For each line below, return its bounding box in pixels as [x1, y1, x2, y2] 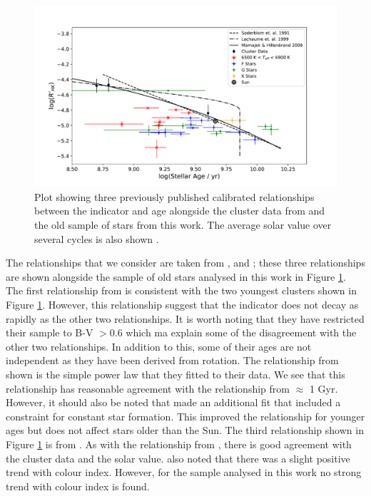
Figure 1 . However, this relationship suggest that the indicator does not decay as [6, 296, 359, 311]
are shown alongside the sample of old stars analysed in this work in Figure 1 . [6, 269, 346, 284]
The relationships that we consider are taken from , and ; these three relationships [6, 255, 365, 270]
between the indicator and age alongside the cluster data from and [34, 203, 325, 218]
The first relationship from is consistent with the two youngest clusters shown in [6, 283, 357, 298]
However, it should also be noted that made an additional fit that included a [6, 395, 341, 410]
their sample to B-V [6, 325, 93, 340]
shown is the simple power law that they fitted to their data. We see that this [6, 366, 345, 381]
